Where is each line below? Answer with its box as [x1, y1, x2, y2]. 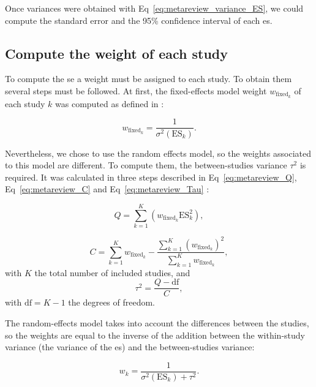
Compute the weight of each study [5, 43, 228, 62]
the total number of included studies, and [34, 266, 190, 279]
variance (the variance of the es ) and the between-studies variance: [5, 340, 255, 353]
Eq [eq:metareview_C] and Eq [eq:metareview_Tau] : [5, 182, 209, 195]
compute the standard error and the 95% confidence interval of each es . [5, 13, 273, 26]
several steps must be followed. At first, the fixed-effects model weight [5, 84, 267, 97]
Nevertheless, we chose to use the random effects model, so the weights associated [5, 146, 311, 159]
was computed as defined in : [55, 97, 164, 110]
